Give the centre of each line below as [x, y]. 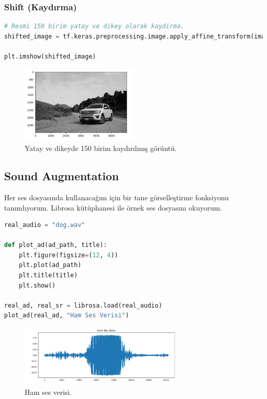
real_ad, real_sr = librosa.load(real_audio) [83, 305]
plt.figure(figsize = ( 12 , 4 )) [68, 255]
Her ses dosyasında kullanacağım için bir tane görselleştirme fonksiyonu [117, 197]
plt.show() [37, 285]
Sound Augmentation [62, 176]
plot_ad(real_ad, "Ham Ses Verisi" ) [67, 316]
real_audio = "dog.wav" [45, 225]
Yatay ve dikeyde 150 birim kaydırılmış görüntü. [101, 148]
